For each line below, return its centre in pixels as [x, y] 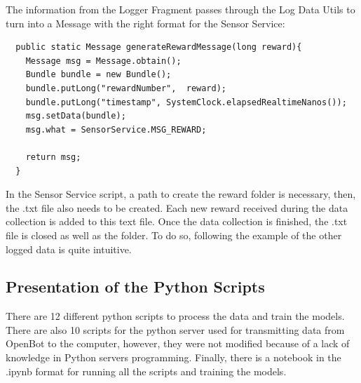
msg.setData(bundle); [76, 116]
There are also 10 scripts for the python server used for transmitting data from [175, 329]
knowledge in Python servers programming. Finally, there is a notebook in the [173, 357]
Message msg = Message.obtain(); [103, 61]
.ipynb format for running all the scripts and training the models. [146, 371]
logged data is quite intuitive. [69, 249]
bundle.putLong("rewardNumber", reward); [126, 88]
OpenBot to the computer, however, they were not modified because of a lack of [178, 343]
